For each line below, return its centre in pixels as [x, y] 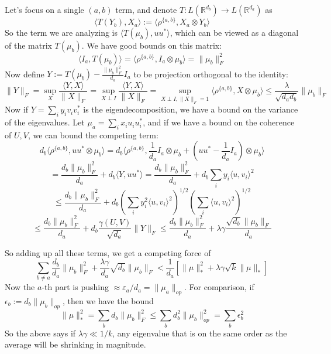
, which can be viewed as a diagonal [234, 33]
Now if [17, 109]
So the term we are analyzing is [61, 33]
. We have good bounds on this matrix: [152, 45]
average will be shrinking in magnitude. [75, 344]
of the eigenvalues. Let [45, 122]
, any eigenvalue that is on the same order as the [200, 333]
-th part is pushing [75, 287]
